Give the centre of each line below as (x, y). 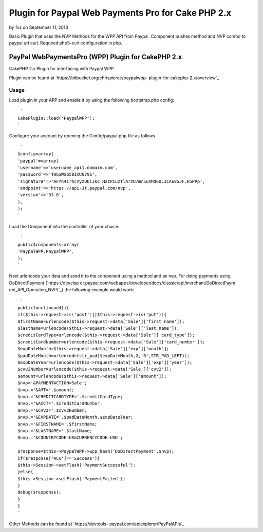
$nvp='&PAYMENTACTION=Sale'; (52, 383)
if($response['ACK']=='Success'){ (59, 458)
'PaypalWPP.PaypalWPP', (46, 251)
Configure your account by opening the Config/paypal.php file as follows (82, 136)
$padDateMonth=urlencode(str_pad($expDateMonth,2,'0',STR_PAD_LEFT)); (104, 356)
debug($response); (40, 492)
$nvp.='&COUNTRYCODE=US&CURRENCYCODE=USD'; (70, 438)
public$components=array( (49, 245)
